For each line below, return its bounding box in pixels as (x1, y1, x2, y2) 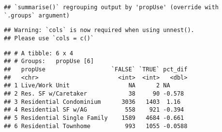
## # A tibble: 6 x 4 (4, 49, 74, 57)
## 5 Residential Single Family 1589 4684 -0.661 (4, 114, 184, 121)
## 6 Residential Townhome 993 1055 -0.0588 (4, 122, 188, 130)
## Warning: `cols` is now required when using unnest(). (4, 27, 194, 34)
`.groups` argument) (4, 12, 70, 19)
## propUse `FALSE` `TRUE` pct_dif (4, 66, 188, 73)
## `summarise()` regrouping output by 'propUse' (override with (4, 4, 219, 11)
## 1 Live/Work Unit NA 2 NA (4, 82, 170, 89)
